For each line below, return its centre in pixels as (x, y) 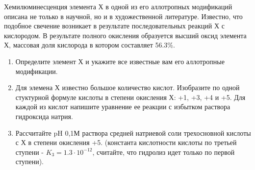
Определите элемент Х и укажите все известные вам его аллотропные (120, 61)
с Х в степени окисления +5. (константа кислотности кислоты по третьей (126, 142)
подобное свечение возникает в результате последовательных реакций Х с (114, 26)
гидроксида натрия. (44, 116)
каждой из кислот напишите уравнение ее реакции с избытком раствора (123, 107)
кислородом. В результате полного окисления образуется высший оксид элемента (125, 35)
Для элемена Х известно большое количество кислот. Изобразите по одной (127, 87)
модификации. (37, 71)
